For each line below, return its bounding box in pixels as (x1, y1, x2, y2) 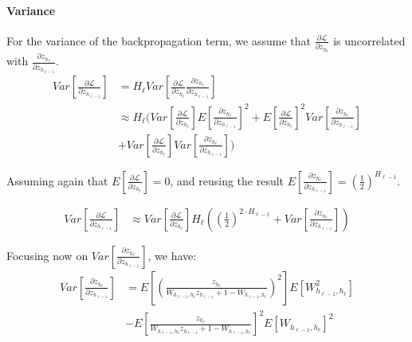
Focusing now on (6, 247, 88, 263)
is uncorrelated (333, 32, 406, 49)
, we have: (147, 247, 197, 263)
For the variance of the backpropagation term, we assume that (6, 32, 311, 49)
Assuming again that (6, 172, 108, 188)
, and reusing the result (170, 172, 284, 188)
